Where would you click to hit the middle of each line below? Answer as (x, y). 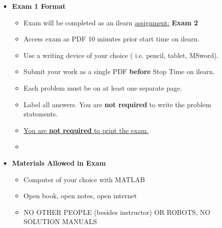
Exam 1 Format (39, 6)
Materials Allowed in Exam (59, 162)
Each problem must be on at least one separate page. (103, 87)
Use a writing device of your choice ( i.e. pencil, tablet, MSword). (121, 55)
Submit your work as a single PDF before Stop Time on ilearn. (119, 71)
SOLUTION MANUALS (60, 221)
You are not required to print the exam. (86, 130)
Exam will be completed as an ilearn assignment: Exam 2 (111, 22)
